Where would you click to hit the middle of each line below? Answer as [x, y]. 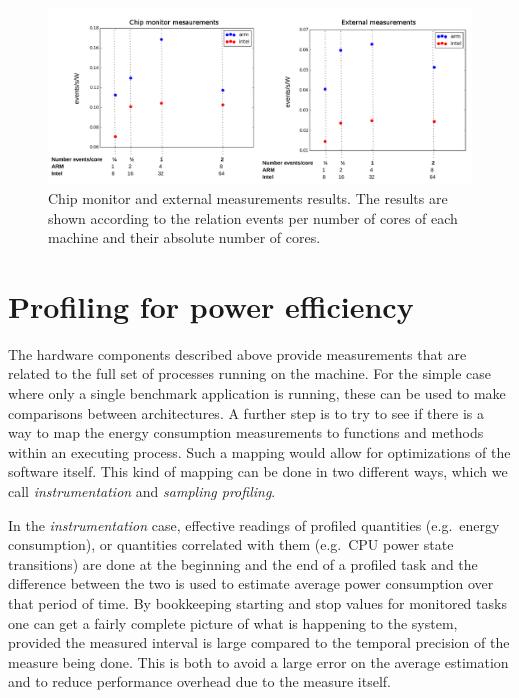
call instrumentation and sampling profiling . [142, 491]
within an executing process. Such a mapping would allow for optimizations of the [259, 451]
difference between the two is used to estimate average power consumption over [251, 583]
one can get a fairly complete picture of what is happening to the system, [233, 622]
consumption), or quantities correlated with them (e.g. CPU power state [231, 544]
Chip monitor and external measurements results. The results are [248, 197]
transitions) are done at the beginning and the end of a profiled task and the [243, 563]
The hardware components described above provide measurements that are [237, 353]
